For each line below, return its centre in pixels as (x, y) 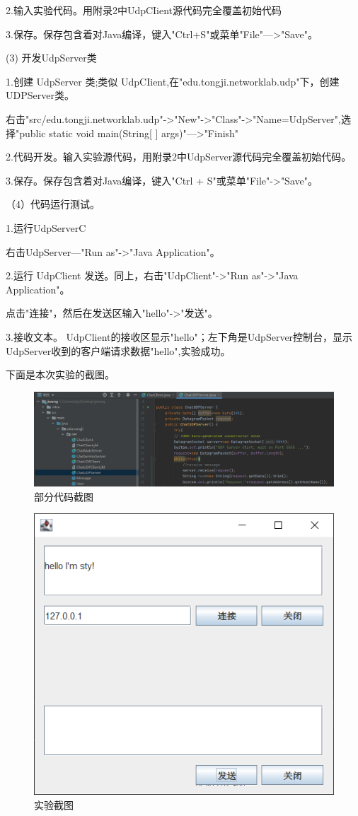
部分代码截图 (64, 496)
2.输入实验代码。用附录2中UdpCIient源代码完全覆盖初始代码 (144, 10)
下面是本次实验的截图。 (60, 374)
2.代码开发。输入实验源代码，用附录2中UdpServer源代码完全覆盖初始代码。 (179, 157)
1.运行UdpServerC (46, 227)
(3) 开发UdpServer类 (51, 58)
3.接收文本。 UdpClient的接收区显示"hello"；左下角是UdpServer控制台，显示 (179, 336)
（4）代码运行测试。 (53, 204)
